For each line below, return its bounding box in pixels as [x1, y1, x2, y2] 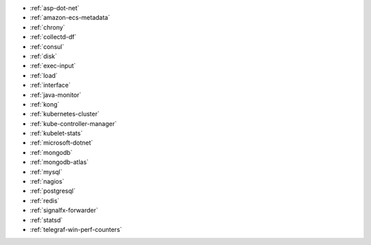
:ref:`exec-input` [30, 62, 76, 70]
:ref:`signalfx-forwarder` [30, 206, 99, 215]
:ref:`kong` [30, 100, 60, 108]
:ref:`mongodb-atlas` [30, 158, 89, 167]
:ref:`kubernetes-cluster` [30, 110, 100, 118]
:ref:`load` [30, 71, 58, 79]
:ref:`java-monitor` [30, 90, 82, 99]
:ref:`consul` [30, 42, 65, 51]
